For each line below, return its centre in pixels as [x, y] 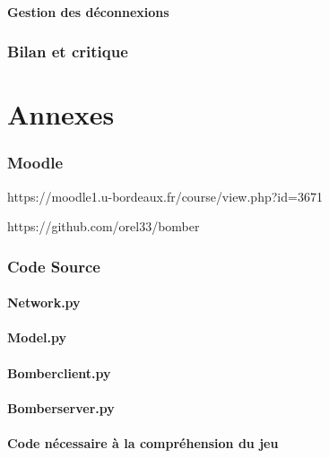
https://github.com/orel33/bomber [104, 226]
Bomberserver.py [61, 407]
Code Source [54, 266]
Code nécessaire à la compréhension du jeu [143, 443]
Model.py [37, 337]
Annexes [61, 114]
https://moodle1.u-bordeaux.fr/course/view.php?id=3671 [165, 196]
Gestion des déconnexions [88, 11]
